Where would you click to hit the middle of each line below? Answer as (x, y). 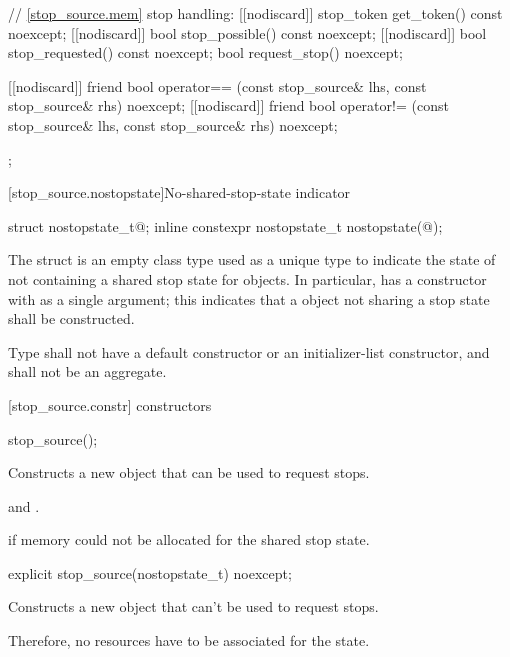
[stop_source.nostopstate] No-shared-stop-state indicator (179, 192)
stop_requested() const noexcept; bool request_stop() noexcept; (205, 52)
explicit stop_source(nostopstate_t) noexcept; (150, 572)
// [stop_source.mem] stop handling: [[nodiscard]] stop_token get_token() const (255, 13)
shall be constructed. (71, 318)
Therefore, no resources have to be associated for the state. (189, 640)
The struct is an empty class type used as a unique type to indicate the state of (252, 259)
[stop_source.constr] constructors (110, 404)
